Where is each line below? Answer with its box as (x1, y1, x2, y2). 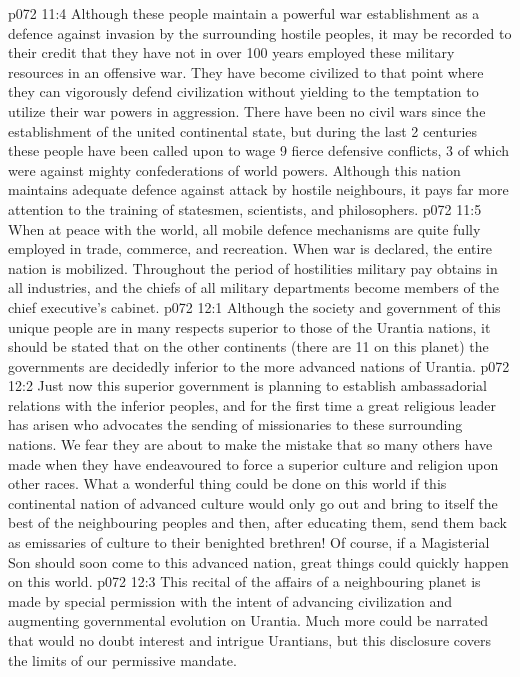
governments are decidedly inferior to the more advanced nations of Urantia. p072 (8, 355, 510, 376)
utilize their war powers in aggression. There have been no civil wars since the (8, 100, 486, 121)
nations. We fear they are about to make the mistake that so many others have (8, 434, 493, 455)
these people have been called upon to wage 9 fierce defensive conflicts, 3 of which (8, 140, 510, 161)
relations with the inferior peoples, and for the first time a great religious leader (8, 394, 496, 415)
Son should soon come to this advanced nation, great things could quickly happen (8, 551, 509, 572)
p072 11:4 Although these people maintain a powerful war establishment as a (8, 3, 480, 23)
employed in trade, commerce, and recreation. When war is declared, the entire (8, 238, 493, 259)
